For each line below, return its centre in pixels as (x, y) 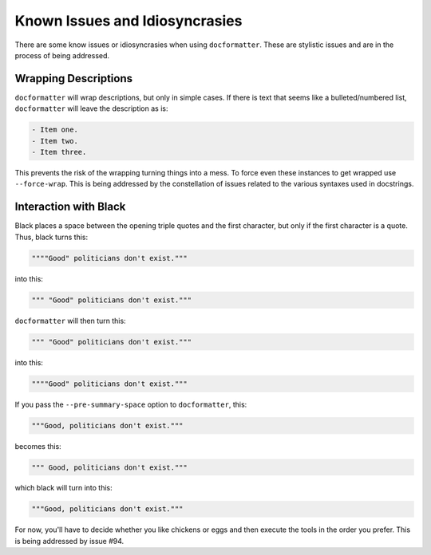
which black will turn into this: (64, 488)
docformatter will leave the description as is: (91, 108)
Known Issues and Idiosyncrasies (129, 21)
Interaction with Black (70, 207)
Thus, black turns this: (51, 237)
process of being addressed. (62, 55)
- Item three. (59, 152)
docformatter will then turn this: (71, 321)
